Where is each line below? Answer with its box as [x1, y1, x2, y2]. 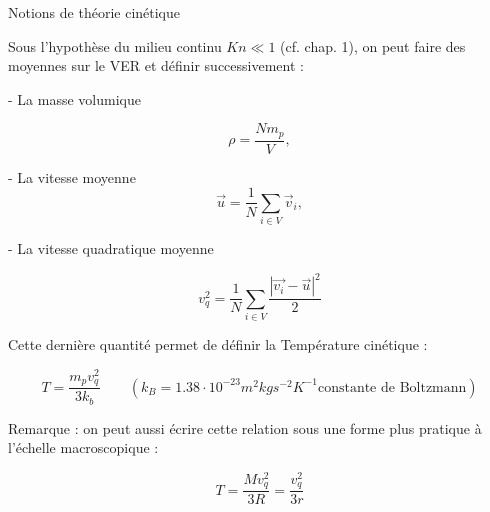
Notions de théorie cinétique [8, 2, 181, 22]
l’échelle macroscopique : [8, 437, 159, 458]
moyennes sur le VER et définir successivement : [8, 55, 304, 76]
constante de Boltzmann [317, 380, 467, 395]
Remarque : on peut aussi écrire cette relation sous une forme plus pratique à [8, 417, 482, 438]
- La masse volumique [8, 88, 141, 109]
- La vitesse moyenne [8, 166, 136, 187]
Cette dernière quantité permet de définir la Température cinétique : [8, 334, 428, 355]
